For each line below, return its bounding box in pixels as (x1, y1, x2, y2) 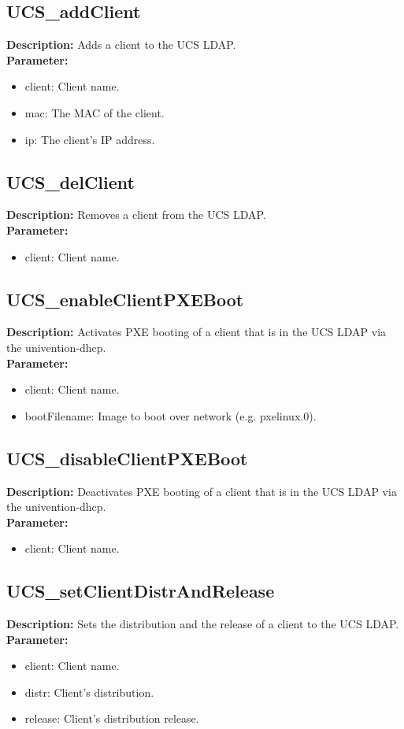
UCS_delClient (6, 169, 135, 194)
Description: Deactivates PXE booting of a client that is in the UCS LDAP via (6, 483, 397, 499)
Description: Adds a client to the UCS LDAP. (6, 36, 236, 53)
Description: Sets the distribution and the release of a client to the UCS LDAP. (6, 616, 399, 632)
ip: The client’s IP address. (24, 131, 155, 147)
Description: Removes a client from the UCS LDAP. (6, 206, 266, 223)
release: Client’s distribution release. (24, 710, 199, 727)
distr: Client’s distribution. (24, 683, 154, 700)
